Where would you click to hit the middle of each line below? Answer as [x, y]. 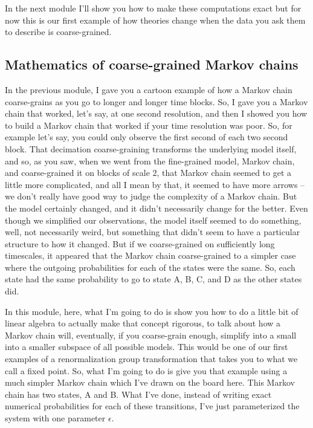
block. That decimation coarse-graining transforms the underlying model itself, [151, 148]
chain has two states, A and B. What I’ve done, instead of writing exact [138, 394]
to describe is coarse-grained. [58, 32]
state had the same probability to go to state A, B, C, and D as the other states [153, 279]
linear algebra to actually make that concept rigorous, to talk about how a [143, 323]
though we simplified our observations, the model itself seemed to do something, [153, 220]
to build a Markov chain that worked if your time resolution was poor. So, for [149, 125]
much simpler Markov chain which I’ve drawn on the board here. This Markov [150, 382]
